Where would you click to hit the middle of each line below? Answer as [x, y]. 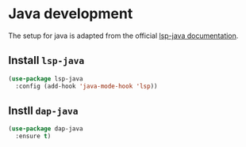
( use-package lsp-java [46, 79]
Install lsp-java [46, 60]
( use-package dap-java [46, 129]
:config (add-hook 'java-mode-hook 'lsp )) [86, 86]
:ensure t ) [33, 136]
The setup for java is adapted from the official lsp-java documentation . [123, 36]
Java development [71, 14]
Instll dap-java [43, 110]
